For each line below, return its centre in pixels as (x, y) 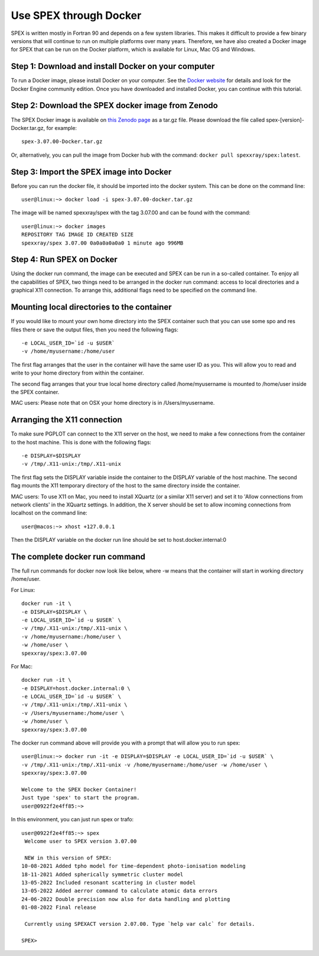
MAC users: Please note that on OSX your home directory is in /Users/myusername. (113, 403)
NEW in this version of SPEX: (68, 858)
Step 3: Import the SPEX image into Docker (91, 172)
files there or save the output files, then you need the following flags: (95, 329)
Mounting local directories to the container (91, 307)
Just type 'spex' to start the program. (81, 798)
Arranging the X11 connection (66, 420)
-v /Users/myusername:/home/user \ (73, 713)
